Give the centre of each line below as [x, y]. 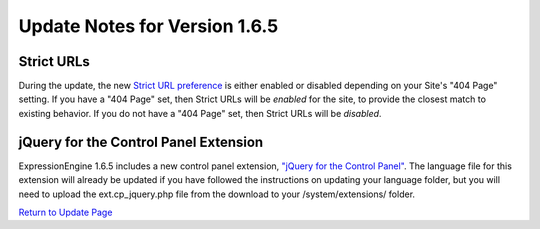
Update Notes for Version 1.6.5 [148, 26]
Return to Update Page [65, 212]
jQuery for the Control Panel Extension [141, 141]
